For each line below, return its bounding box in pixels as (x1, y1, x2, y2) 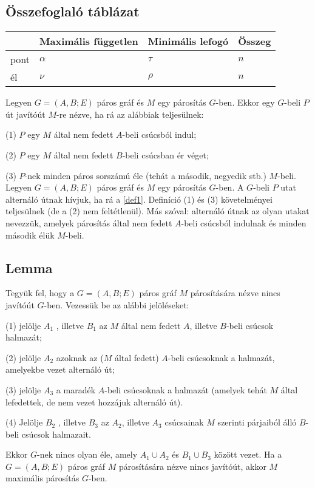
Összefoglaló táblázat (5, 2, 140, 21)
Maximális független (39, 34, 138, 49)
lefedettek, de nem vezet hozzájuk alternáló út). (5, 395, 183, 408)
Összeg (238, 34, 271, 49)
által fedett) (114, 351, 159, 364)
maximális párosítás (5, 472, 80, 484)
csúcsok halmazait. (21, 427, 91, 440)
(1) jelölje (5, 319, 41, 331)
